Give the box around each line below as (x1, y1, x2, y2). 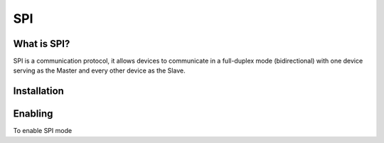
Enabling (13, 107, 53, 120)
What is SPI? (13, 38, 70, 50)
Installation (13, 85, 64, 97)
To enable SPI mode (13, 127, 73, 135)
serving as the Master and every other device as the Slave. (13, 66, 186, 75)
